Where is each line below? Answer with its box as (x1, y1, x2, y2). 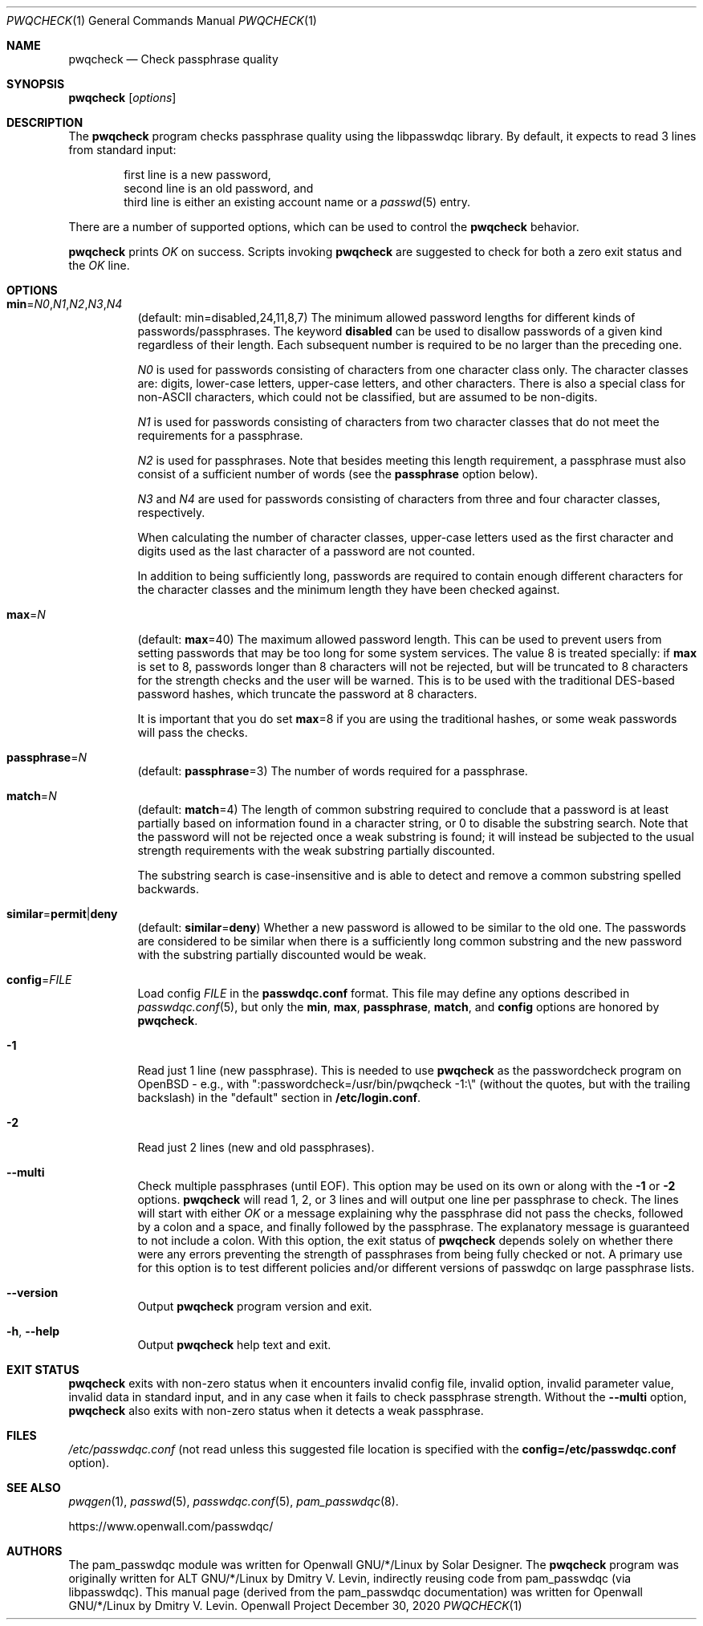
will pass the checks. (137, 726, 248, 739)
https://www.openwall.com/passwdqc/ (68, 1519, 274, 1533)
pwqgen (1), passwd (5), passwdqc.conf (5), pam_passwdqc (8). (68, 1494, 399, 1508)
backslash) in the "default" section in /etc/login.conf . (137, 1091, 421, 1104)
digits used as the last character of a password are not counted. (137, 544, 475, 558)
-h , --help (6, 1324, 60, 1338)
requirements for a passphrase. (137, 429, 303, 442)
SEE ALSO (6, 1481, 61, 1494)
